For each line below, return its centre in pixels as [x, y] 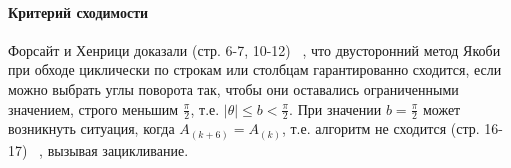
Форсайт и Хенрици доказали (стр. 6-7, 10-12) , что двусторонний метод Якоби [254, 49]
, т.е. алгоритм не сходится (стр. [380, 128]
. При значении [335, 108]
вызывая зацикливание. [118, 149]
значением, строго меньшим [93, 108]
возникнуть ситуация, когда [91, 128]
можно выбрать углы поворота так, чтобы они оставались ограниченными [233, 88]
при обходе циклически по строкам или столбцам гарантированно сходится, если [255, 69]
